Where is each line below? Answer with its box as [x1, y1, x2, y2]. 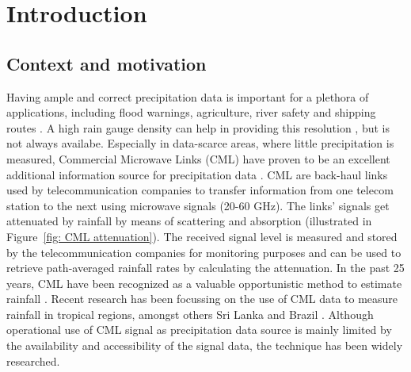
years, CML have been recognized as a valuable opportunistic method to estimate [6, 274, 402, 291]
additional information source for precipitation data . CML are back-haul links [6, 166, 388, 182]
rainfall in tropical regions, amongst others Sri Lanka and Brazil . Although [6, 305, 374, 322]
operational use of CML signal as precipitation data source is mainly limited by [6, 321, 392, 338]
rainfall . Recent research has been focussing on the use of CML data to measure [6, 290, 398, 307]
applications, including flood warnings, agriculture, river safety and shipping [6, 104, 376, 121]
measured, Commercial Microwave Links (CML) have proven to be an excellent [6, 150, 390, 167]
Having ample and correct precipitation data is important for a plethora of [6, 88, 369, 105]
